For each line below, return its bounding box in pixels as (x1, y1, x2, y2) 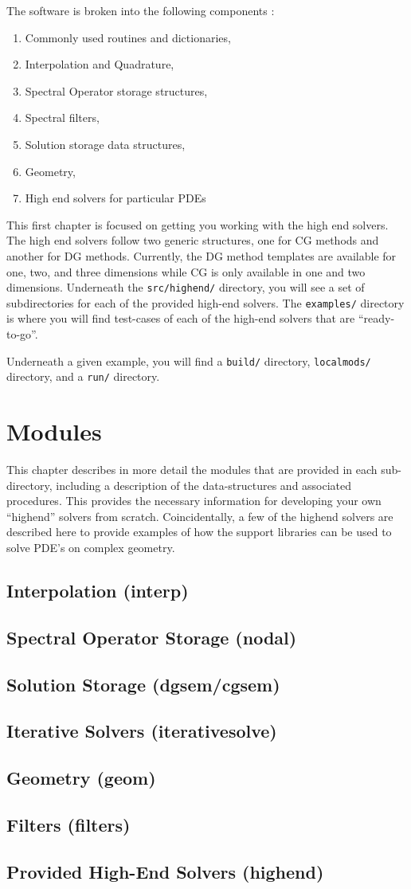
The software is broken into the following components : (6, 2, 275, 18)
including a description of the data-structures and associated (56, 476, 352, 493)
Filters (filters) (6, 812, 131, 836)
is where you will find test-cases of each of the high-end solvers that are (6, 310, 355, 327)
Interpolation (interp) (6, 578, 189, 603)
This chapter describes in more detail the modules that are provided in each (6, 461, 378, 478)
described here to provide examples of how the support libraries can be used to (6, 523, 392, 540)
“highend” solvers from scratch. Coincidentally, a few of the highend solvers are (6, 507, 393, 524)
